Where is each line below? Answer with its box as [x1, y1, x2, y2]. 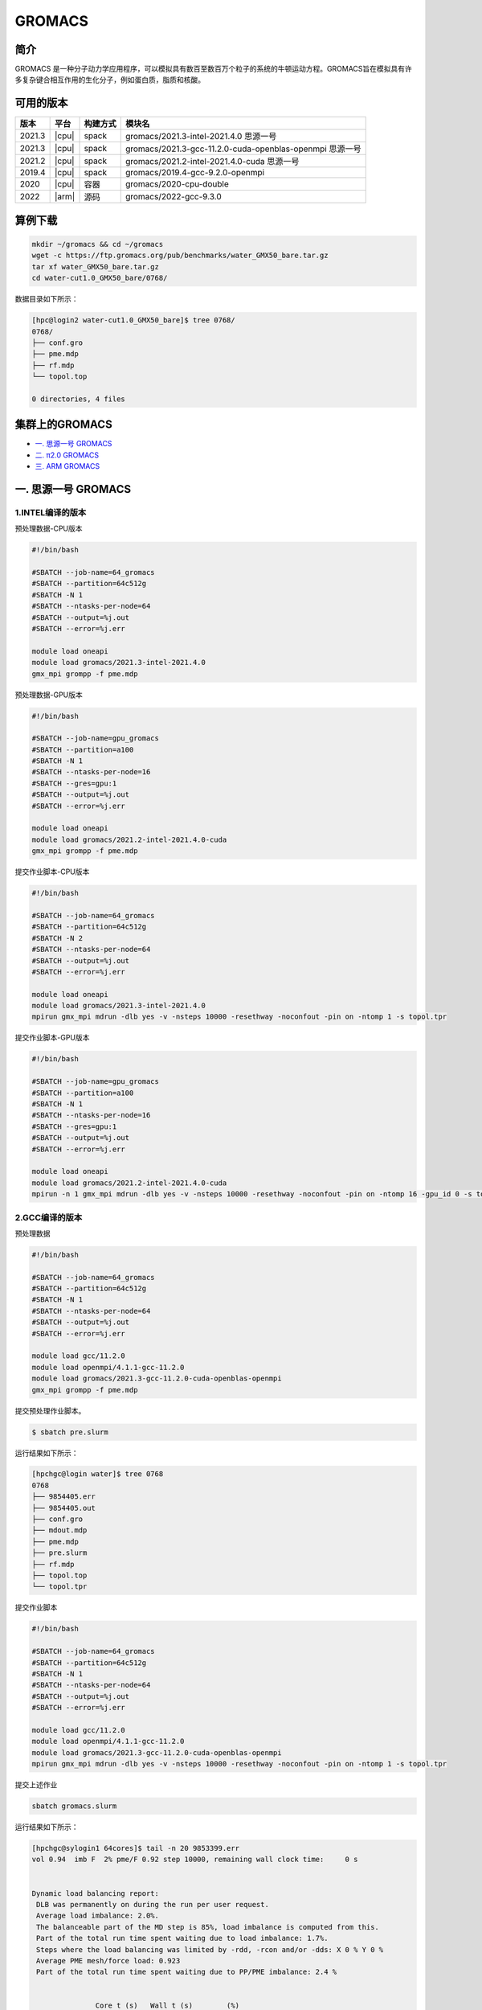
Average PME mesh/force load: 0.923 [36, 1956, 181, 1965]
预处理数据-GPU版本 [14, 690, 84, 699]
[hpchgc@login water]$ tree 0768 [31, 1470, 164, 1479]
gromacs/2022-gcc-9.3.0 [125, 191, 223, 203]
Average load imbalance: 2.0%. [36, 1911, 160, 1921]
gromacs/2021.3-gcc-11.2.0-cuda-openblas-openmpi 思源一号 [125, 143, 361, 154]
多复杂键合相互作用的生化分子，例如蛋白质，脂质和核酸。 [14, 75, 205, 84]
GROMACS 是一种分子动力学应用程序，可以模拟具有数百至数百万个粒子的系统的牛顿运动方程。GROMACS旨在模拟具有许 [14, 64, 413, 74]
